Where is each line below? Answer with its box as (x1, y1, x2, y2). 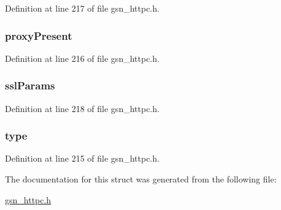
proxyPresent (5, 28, 72, 43)
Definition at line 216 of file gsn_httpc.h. (5, 51, 160, 64)
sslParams (5, 78, 55, 93)
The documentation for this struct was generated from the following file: (5, 173, 277, 186)
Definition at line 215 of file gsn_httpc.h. (5, 152, 160, 165)
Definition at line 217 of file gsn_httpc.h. (5, 2, 160, 14)
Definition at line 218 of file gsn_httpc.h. (5, 102, 160, 114)
